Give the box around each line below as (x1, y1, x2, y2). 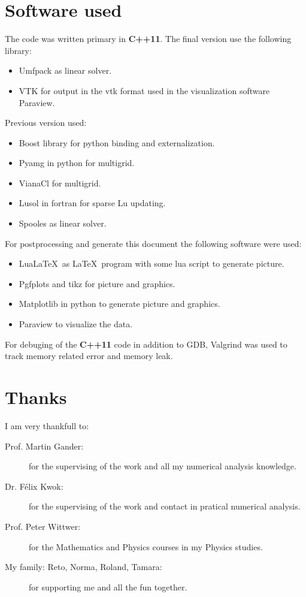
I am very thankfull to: (5, 419, 89, 432)
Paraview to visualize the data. (19, 318, 133, 330)
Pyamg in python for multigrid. (19, 156, 135, 169)
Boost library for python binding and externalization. (19, 136, 215, 149)
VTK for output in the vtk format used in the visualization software (19, 84, 270, 97)
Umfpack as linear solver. (19, 64, 112, 77)
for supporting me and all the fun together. (29, 580, 187, 593)
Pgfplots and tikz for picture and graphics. (19, 277, 175, 290)
